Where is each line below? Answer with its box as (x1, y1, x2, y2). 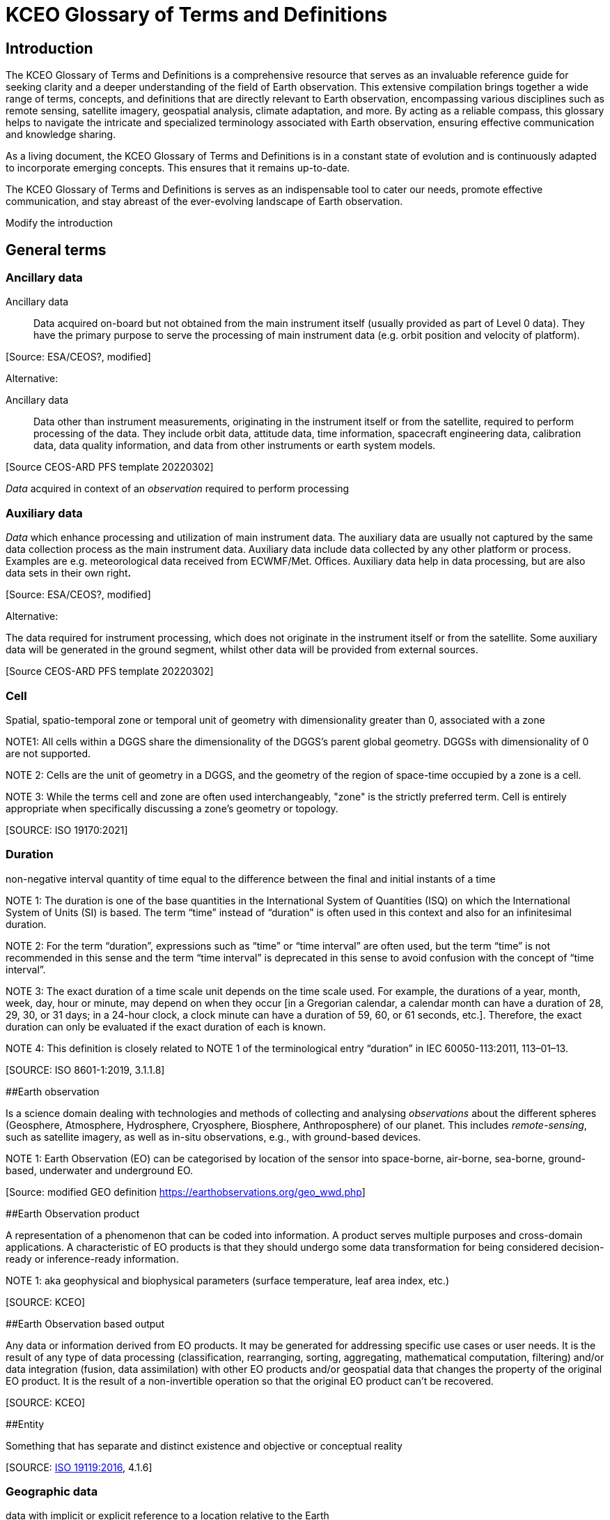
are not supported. (6, 747, 91, 759)
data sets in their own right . (6, 567, 132, 579)
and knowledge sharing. (6, 128, 116, 141)
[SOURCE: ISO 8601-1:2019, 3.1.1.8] (6, 1063, 165, 1076)
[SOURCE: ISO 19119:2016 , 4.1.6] (6, 1461, 152, 1473)
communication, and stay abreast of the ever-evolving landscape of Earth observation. (6, 195, 403, 208)
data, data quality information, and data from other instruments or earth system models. (33, 439, 436, 452)
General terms (6, 241, 107, 259)
